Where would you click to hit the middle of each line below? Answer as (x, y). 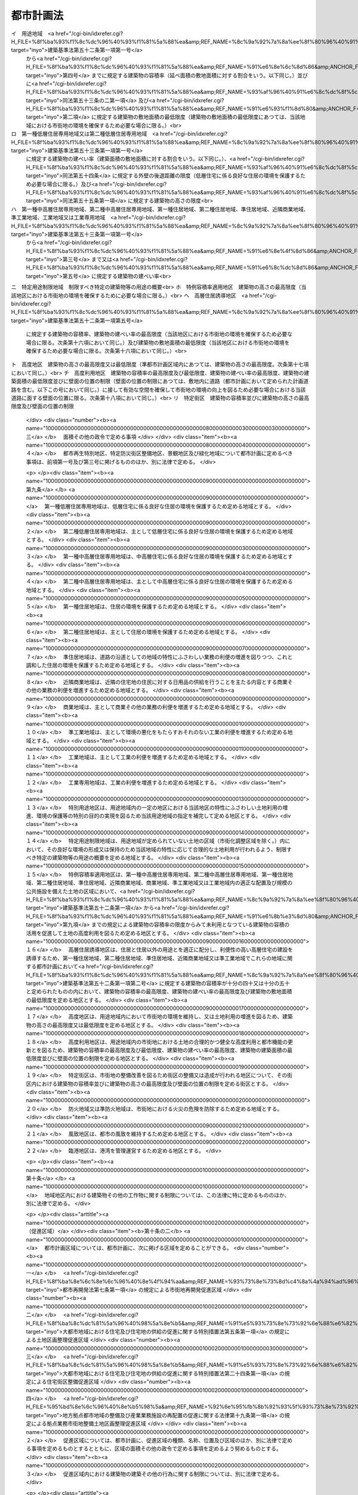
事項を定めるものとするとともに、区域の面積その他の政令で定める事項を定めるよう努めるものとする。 (156, 1449)
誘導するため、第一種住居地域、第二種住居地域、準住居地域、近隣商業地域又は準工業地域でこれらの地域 (154, 958)
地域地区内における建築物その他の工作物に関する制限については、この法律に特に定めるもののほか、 (167, 1195)
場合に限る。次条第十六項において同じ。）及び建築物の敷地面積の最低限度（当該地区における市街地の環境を (158, 342)
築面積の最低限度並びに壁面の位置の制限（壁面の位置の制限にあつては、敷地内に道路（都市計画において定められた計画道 (160, 381)
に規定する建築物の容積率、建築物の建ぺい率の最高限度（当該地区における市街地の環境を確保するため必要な (159, 334)
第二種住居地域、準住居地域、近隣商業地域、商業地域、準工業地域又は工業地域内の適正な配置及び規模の (164, 883)
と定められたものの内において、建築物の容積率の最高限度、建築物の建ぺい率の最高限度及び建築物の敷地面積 (159, 991)
